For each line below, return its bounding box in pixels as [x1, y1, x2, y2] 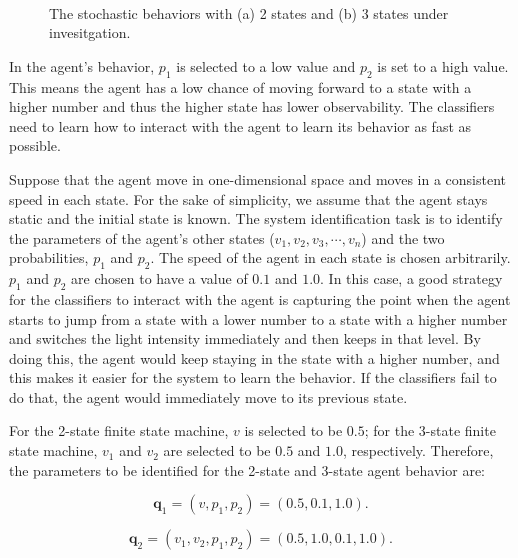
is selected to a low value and [176, 55, 356, 76]
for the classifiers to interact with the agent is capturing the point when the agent [9, 288, 511, 309]
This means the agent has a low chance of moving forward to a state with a [9, 76, 472, 97]
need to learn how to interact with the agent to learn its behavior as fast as [9, 115, 472, 136]
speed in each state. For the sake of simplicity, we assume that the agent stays [9, 188, 488, 209]
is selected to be [244, 420, 343, 441]
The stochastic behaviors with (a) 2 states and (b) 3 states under [49, 2, 449, 23]
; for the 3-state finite [364, 420, 496, 441]
